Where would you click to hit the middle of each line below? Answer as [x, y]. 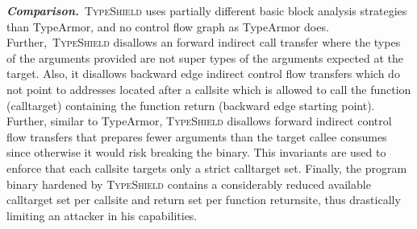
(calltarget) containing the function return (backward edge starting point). [191, 105]
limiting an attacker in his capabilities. [102, 215]
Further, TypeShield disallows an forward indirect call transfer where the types [204, 42]
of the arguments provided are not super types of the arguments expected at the [205, 57]
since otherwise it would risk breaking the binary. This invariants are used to [196, 152]
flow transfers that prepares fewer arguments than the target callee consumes [197, 136]
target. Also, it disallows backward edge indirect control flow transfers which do [203, 74]
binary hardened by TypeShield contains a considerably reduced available [189, 184]
